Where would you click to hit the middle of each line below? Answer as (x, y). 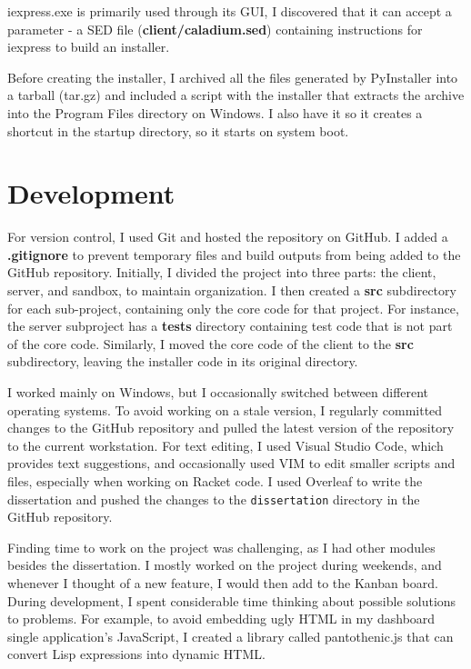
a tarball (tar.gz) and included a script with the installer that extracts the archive (236, 95)
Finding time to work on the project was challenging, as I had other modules (221, 547)
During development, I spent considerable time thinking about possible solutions (232, 600)
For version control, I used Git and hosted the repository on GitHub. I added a (228, 237)
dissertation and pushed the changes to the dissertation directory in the (214, 499)
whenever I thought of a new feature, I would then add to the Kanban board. (223, 583)
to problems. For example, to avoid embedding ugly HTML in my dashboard (221, 619)
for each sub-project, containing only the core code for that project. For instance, (233, 308)
